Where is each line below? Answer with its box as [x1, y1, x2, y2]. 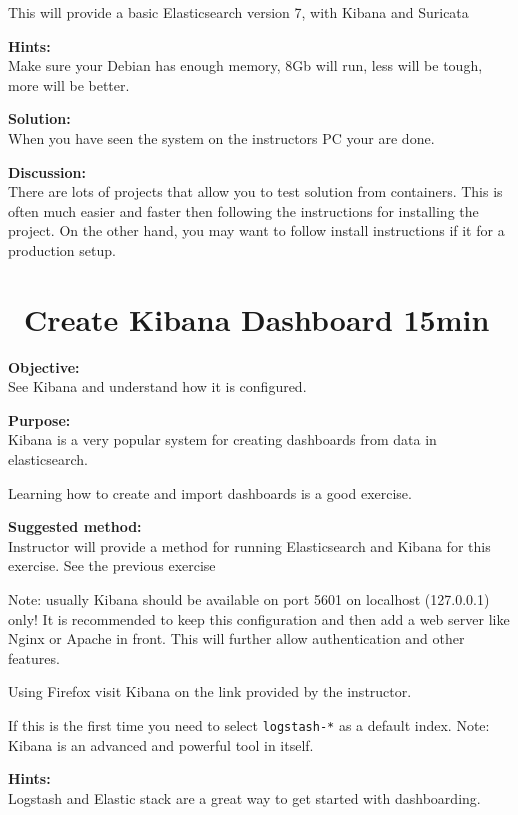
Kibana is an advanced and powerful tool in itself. [8, 734, 314, 755]
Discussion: [8, 161, 86, 182]
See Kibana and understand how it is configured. [8, 376, 307, 397]
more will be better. [8, 74, 130, 95]
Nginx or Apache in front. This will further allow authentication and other [8, 628, 465, 649]
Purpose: [8, 409, 71, 430]
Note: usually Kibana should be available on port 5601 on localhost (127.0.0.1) [8, 589, 490, 609]
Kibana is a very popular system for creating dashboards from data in [8, 429, 437, 450]
